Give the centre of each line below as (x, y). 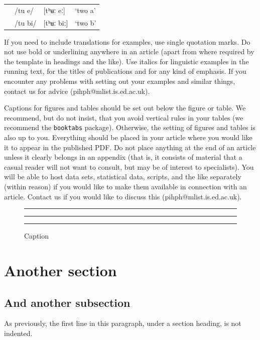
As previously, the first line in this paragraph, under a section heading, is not (123, 323)
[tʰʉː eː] (54, 10)
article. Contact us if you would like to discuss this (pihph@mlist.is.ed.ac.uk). (123, 196)
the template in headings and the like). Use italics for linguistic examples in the (126, 61)
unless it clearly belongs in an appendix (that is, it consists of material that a (123, 157)
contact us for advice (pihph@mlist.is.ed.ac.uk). (77, 91)
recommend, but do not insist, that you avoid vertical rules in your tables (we (124, 117)
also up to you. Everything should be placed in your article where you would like (128, 137)
